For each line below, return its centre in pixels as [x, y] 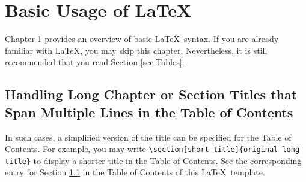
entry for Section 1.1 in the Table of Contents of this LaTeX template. [135, 172]
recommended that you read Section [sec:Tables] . [95, 62]
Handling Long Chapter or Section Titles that [151, 94]
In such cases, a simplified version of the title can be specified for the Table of [148, 137]
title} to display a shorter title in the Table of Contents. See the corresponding [153, 160]
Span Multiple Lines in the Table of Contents [149, 112]
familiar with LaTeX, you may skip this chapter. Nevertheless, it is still [136, 50]
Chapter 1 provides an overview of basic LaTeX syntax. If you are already [142, 39]
